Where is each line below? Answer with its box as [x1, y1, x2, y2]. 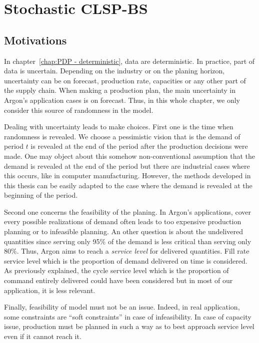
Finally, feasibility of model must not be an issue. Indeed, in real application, [4, 302, 240, 312]
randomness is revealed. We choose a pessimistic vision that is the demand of [4, 131, 240, 141]
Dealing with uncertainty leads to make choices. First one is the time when [4, 121, 233, 132]
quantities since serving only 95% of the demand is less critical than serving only [4, 236, 251, 246]
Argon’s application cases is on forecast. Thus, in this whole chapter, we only [4, 94, 240, 105]
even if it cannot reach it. [4, 331, 81, 342]
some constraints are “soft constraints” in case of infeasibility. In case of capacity [4, 311, 251, 322]
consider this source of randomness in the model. [4, 104, 153, 115]
